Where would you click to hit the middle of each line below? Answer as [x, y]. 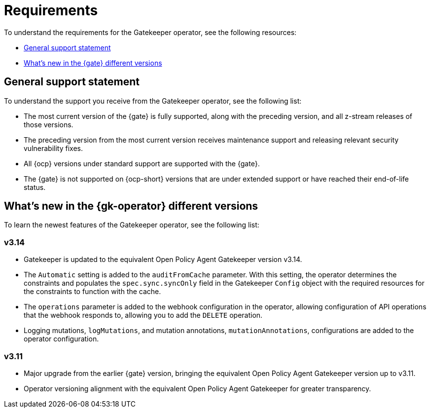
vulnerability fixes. [53, 148]
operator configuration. [61, 339]
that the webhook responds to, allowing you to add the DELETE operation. [143, 315]
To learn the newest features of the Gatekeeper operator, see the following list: [132, 225]
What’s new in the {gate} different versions [93, 63]
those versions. [49, 124]
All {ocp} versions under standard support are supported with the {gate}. [142, 163]
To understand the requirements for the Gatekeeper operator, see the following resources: [150, 32]
